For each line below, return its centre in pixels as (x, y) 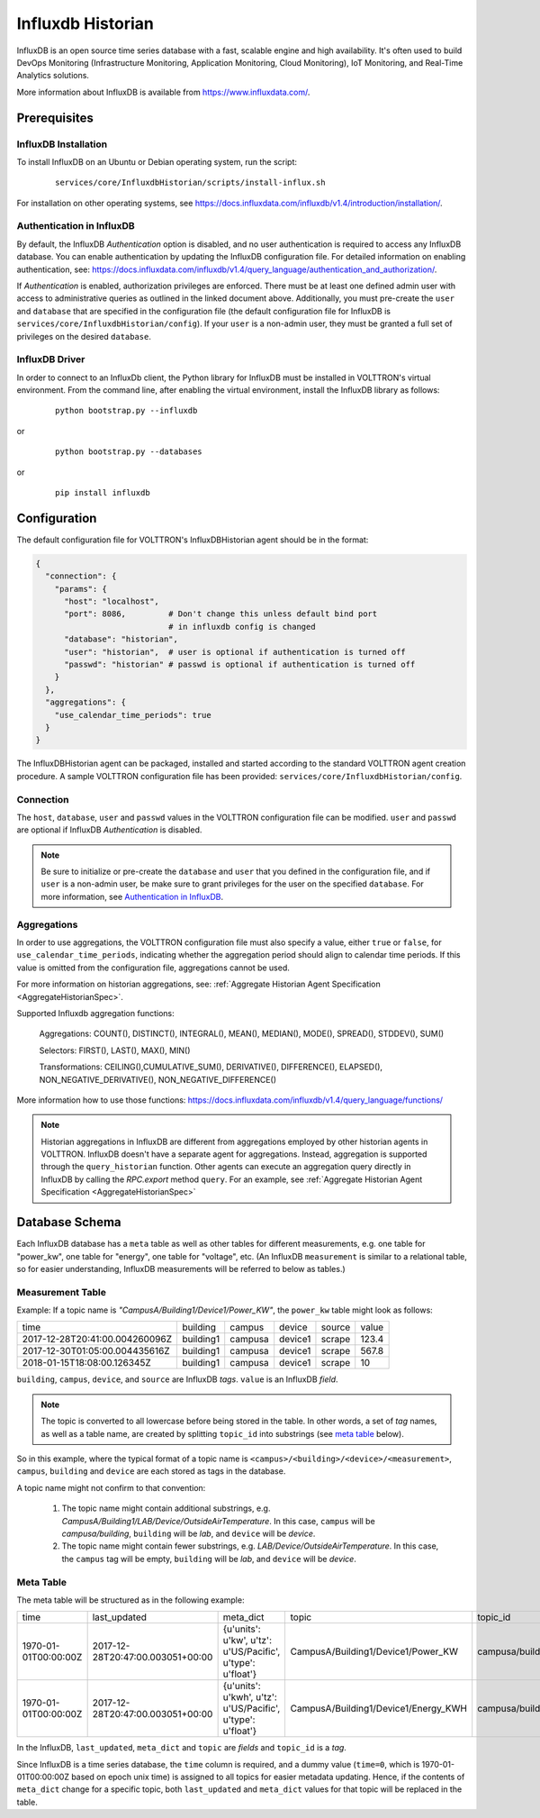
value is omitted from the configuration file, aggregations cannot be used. (153, 968)
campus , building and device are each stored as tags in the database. (151, 1471)
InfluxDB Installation (62, 144)
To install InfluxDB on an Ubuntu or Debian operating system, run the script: (157, 161)
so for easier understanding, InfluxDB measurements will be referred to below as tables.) (181, 1268)
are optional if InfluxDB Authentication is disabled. (109, 830)
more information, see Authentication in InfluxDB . (132, 896)
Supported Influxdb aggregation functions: (95, 1013)
